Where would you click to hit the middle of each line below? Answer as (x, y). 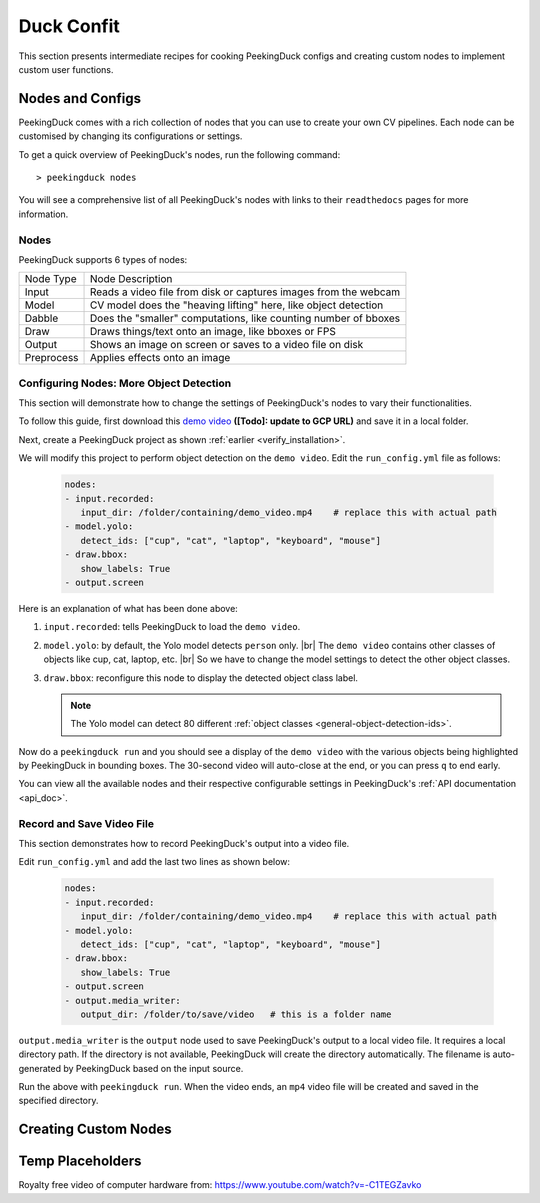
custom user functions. (66, 69)
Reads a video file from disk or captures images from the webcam (245, 292)
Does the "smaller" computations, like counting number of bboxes (245, 318)
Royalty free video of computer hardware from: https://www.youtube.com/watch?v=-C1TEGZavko (220, 1185)
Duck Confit (69, 26)
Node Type (50, 279)
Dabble (41, 318)
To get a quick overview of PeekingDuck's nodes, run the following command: (179, 154)
